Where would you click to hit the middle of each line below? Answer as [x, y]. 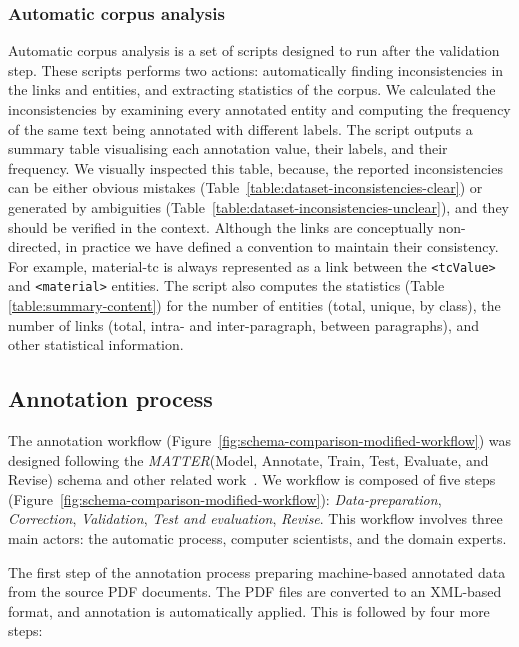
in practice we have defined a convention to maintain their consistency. [282, 246]
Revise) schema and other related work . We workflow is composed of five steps [252, 479]
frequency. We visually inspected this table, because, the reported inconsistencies [255, 167]
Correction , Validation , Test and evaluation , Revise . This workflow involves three [255, 518]
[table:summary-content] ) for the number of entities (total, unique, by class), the [254, 305]
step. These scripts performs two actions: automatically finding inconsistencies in [256, 69]
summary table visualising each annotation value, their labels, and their [228, 148]
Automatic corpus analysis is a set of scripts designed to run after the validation [254, 50]
